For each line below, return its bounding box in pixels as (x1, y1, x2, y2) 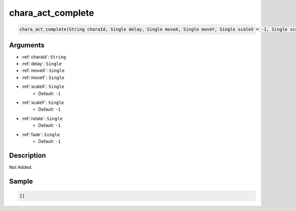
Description (9, 151, 46, 160)
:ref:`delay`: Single (21, 61, 62, 67)
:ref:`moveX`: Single (21, 68, 65, 73)
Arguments (9, 41, 45, 49)
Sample (9, 177, 33, 185)
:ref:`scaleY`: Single (21, 99, 64, 105)
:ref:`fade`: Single (21, 131, 60, 138)
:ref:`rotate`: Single (21, 115, 63, 121)
